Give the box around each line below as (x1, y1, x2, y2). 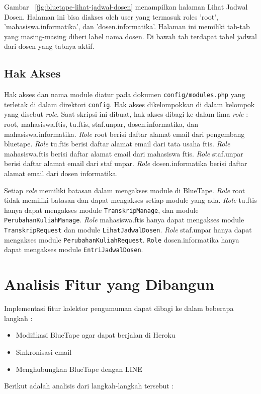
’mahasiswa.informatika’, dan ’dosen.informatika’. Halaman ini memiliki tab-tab (4, 21, 250, 32)
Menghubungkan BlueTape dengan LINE (16, 363, 142, 374)
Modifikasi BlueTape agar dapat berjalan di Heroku (16, 330, 176, 340)
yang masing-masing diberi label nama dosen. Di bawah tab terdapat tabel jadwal (4, 31, 257, 41)
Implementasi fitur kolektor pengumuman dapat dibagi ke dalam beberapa (4, 303, 234, 313)
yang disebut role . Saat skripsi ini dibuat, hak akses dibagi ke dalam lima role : (4, 109, 248, 119)
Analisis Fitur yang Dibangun (4, 274, 214, 294)
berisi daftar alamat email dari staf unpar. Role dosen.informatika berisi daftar (4, 158, 247, 169)
